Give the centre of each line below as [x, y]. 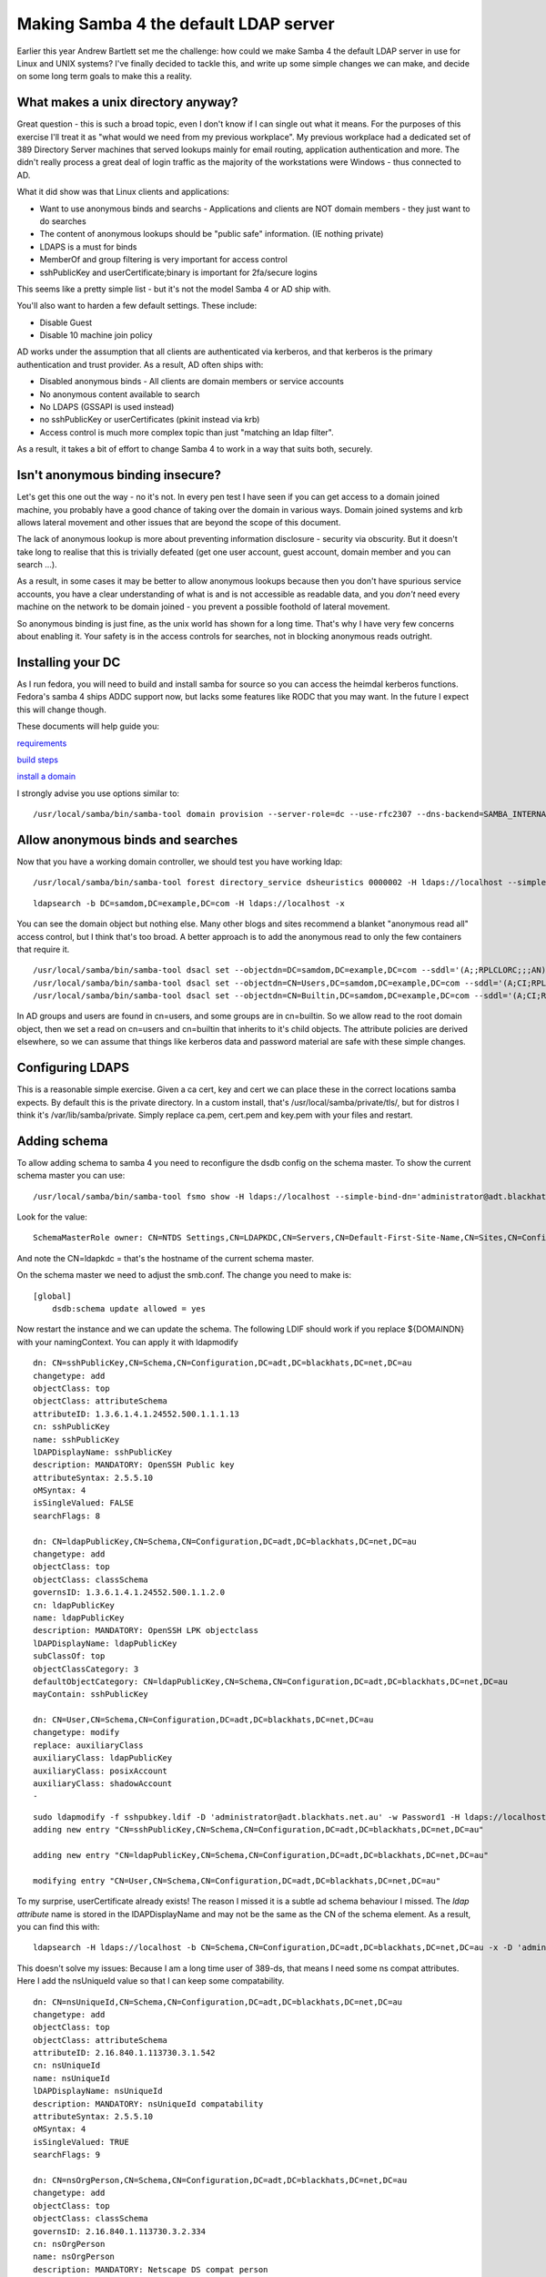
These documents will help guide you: [88, 726]
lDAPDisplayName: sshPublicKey [103, 1452]
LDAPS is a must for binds [88, 247]
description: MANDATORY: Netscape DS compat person [151, 2269]
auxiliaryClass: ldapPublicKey [103, 1758]
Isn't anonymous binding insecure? [119, 475]
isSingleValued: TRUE [81, 2142]
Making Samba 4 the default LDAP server [176, 24]
